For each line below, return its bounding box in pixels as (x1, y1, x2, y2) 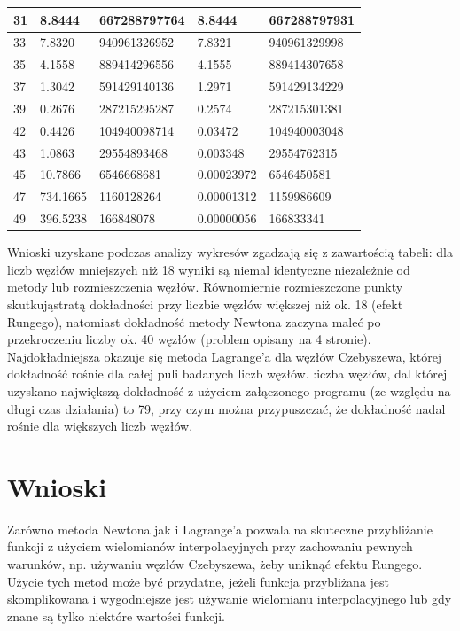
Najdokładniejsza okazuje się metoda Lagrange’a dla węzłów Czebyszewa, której (7, 347, 442, 365)
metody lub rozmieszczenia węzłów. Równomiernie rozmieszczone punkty (7, 277, 403, 296)
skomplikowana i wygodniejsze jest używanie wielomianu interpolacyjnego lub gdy (7, 589, 452, 608)
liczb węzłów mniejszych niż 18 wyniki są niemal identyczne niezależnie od (7, 260, 410, 278)
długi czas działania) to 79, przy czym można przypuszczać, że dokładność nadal (7, 399, 446, 417)
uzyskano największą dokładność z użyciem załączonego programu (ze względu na (7, 381, 451, 400)
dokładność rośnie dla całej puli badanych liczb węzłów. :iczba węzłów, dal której (7, 364, 448, 383)
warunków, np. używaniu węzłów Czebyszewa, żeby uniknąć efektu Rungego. (7, 555, 423, 573)
